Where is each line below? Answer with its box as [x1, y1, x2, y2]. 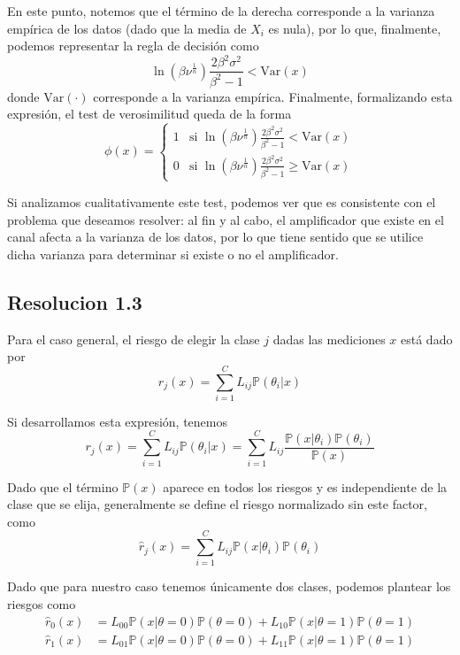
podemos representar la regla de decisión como [7, 36, 259, 55]
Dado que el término [7, 477, 119, 496]
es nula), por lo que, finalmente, [268, 19, 441, 37]
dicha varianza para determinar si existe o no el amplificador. [7, 244, 339, 263]
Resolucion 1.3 [7, 288, 142, 315]
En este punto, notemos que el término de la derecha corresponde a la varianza [7, 2, 435, 19]
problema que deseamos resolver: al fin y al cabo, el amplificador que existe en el [7, 210, 444, 228]
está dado [401, 329, 453, 348]
